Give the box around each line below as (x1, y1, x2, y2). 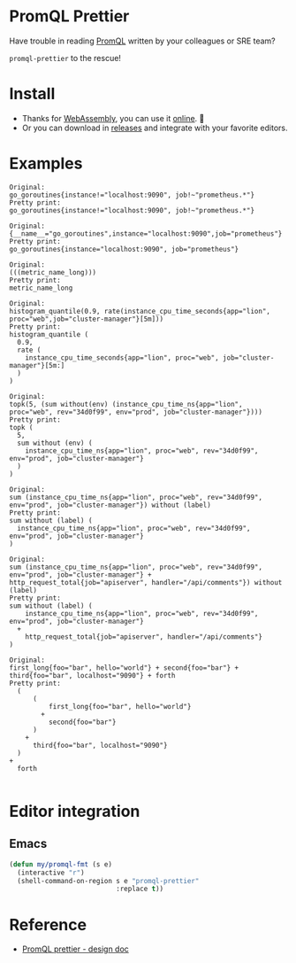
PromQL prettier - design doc (21, 944, 130, 954)
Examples (9, 153, 83, 174)
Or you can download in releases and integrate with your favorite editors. (21, 122, 289, 133)
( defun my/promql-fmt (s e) (9, 859, 113, 869)
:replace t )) (116, 884, 164, 894)
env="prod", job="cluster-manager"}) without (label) (9, 501, 212, 509)
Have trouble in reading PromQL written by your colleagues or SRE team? (9, 35, 276, 46)
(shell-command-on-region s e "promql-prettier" (17, 876, 200, 885)
